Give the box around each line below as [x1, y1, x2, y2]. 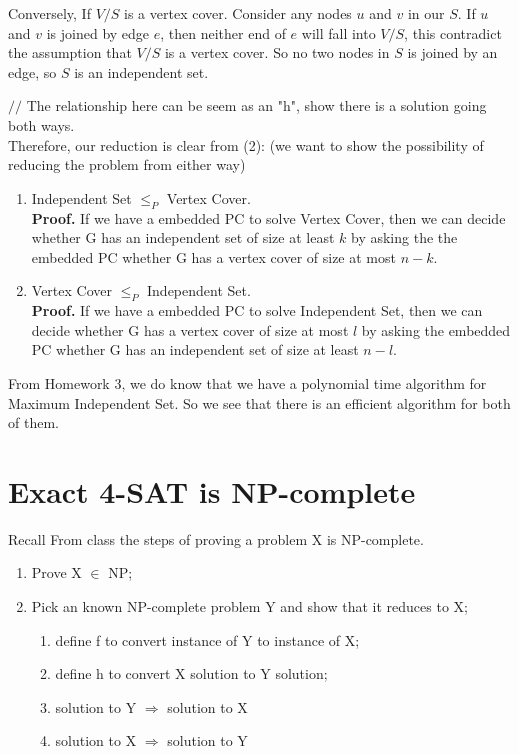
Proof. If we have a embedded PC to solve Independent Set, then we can [31, 300, 483, 321]
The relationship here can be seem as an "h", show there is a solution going [26, 95, 487, 116]
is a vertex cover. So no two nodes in [164, 42, 390, 63]
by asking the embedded [361, 319, 511, 340]
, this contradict [404, 22, 502, 43]
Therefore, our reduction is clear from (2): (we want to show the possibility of [8, 134, 484, 155]
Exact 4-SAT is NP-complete [8, 470, 416, 511]
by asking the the [351, 227, 458, 248]
